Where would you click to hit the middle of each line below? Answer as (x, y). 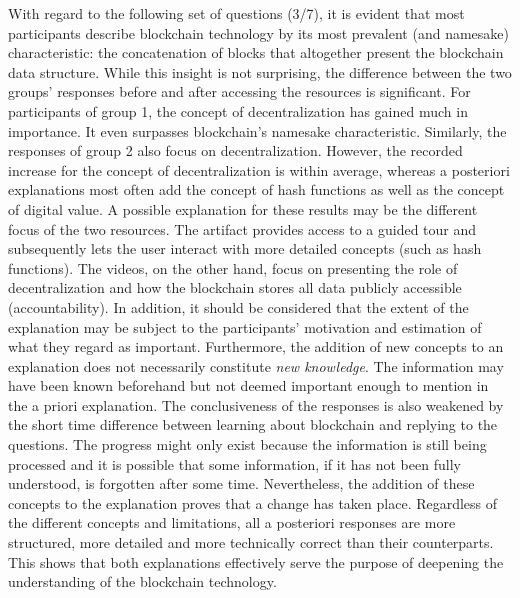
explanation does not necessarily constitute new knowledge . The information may (256, 365)
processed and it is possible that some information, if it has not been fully (234, 463)
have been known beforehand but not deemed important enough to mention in (248, 385)
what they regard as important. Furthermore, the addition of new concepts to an (256, 346)
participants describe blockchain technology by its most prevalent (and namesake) (258, 32)
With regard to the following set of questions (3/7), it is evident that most (236, 13)
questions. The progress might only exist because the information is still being (247, 444)
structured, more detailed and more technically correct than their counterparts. (251, 542)
